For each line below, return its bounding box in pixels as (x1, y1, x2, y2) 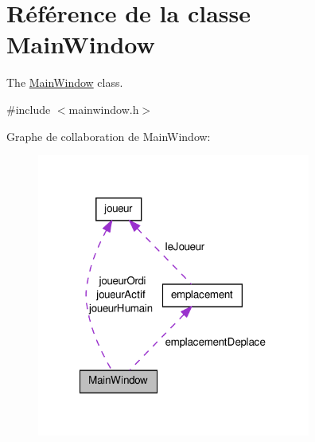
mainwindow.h (68, 100, 139, 117)
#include (6, 100, 51, 117)
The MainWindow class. (6, 74, 123, 91)
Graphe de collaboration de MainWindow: (6, 127, 211, 144)
